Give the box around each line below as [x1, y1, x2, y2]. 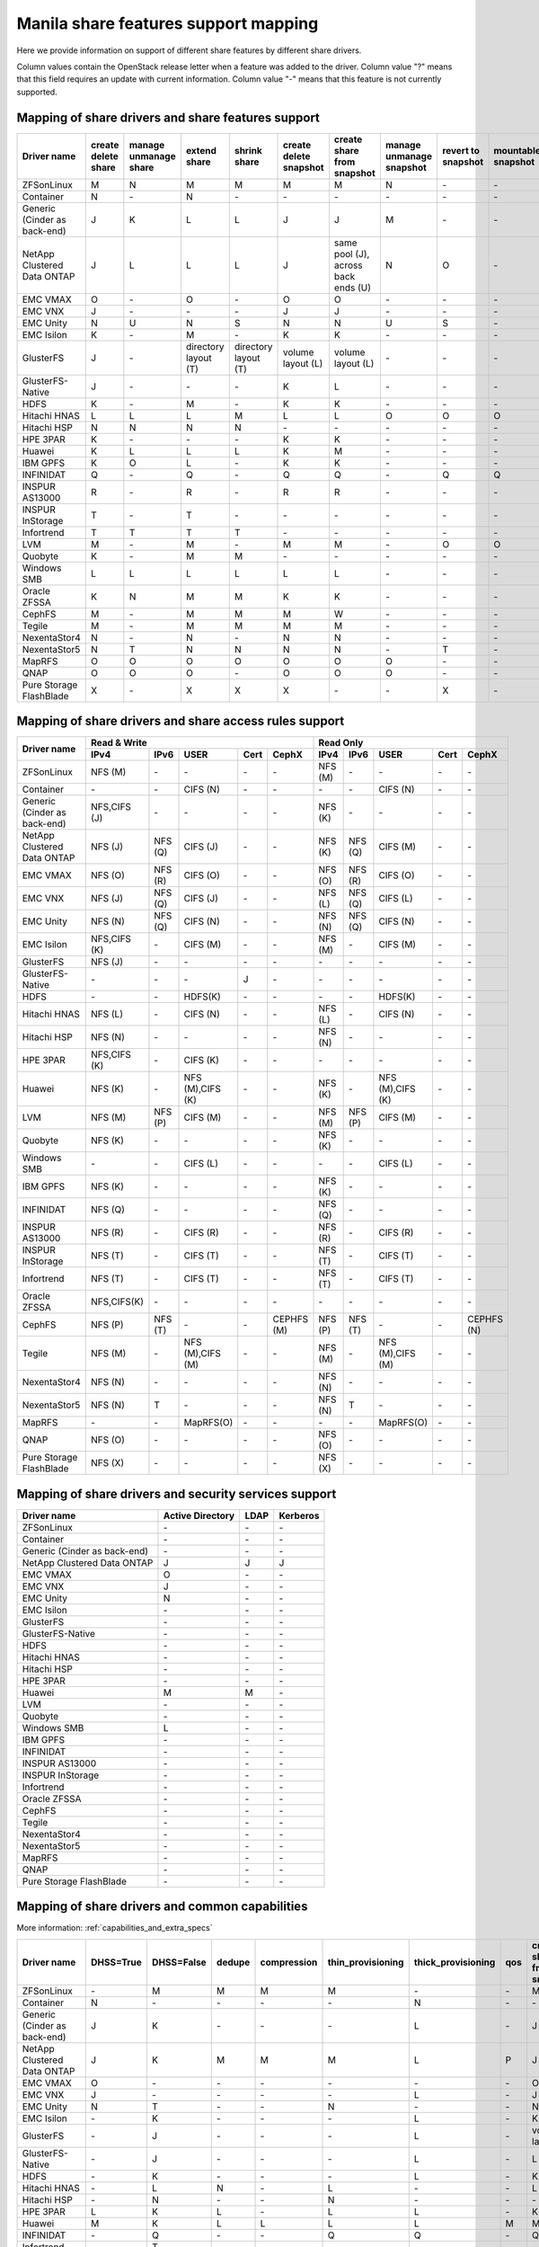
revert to [441, 144, 481, 156]
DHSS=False [151, 1956, 207, 1968]
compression [260, 1956, 318, 1968]
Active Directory [163, 1509, 235, 1522]
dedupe [216, 1956, 251, 1968]
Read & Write [90, 737, 147, 750]
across [333, 259, 363, 271]
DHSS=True [90, 1956, 143, 1968]
